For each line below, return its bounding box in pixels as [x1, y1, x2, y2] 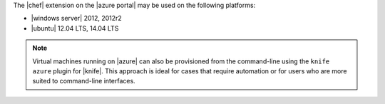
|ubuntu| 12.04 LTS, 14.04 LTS [31, 24, 119, 32]
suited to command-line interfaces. [32, 77, 135, 85]
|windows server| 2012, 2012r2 [31, 14, 123, 23]
